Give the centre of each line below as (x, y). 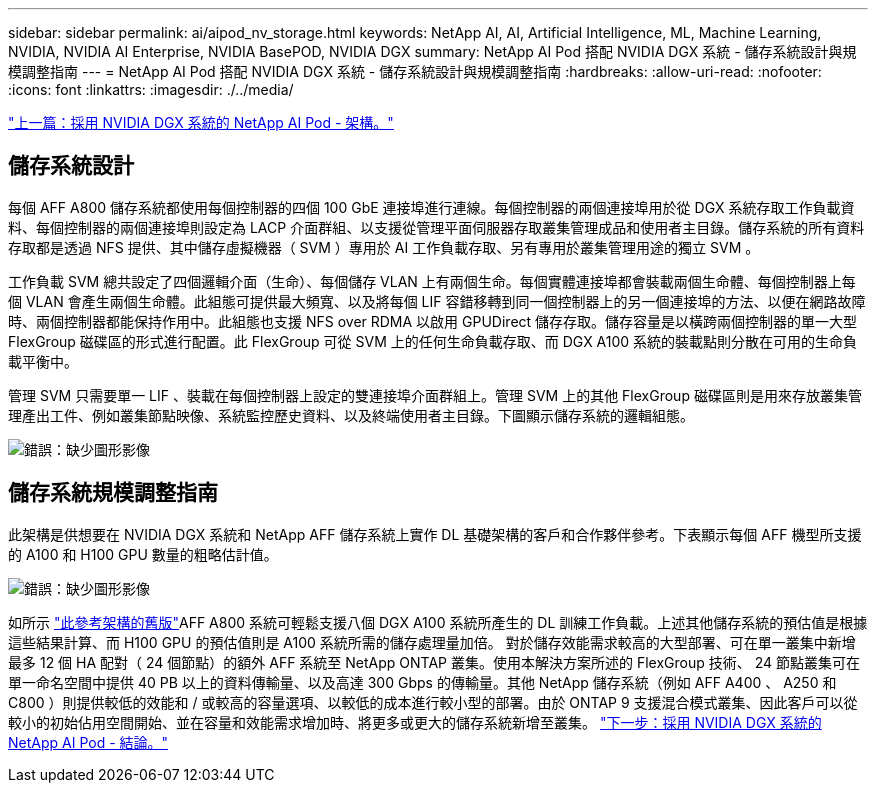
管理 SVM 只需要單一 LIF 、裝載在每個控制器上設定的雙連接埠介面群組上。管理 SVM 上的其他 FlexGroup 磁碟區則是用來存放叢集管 (435, 395)
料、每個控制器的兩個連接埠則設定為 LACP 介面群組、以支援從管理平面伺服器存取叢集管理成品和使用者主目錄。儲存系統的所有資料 (436, 227)
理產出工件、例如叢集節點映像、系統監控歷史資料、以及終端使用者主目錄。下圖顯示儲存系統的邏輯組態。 (351, 415)
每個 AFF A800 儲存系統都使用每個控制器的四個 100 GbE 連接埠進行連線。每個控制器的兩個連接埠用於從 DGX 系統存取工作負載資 (431, 207)
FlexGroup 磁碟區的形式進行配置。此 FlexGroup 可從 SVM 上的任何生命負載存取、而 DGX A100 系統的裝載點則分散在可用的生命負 (433, 341)
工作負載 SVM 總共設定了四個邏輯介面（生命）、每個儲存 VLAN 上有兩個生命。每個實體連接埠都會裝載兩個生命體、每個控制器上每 (432, 281)
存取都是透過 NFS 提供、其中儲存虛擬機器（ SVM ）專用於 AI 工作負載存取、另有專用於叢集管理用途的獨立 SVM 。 (384, 247)
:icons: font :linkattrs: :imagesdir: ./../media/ (151, 89)
